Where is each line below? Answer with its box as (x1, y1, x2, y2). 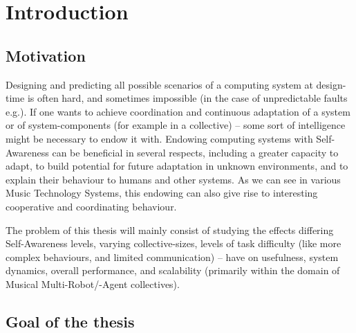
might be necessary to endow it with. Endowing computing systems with (6, 131, 313, 145)
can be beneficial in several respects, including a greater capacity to (52, 145, 339, 159)
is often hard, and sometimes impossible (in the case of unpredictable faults (27, 91, 348, 105)
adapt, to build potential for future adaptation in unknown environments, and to (6, 159, 348, 173)
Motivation (6, 44, 86, 66)
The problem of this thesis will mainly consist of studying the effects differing (6, 222, 334, 237)
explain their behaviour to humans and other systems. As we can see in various (6, 172, 341, 186)
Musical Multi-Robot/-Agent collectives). (6, 276, 180, 291)
